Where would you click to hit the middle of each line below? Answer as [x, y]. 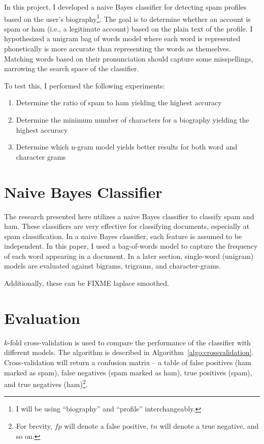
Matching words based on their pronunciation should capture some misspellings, [129, 58]
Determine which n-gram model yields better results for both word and [127, 147]
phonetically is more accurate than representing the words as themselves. [118, 49]
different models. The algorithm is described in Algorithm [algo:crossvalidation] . [129, 352]
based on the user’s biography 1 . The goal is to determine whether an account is [127, 18]
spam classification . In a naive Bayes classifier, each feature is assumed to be [123, 236]
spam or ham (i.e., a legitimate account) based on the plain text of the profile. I [128, 28]
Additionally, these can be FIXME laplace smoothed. [87, 283]
